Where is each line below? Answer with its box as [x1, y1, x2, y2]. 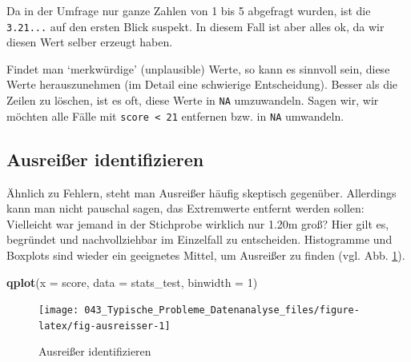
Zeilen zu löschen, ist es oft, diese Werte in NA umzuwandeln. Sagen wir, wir [6, 92, 379, 109]
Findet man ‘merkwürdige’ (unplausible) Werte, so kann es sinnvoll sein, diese [6, 60, 390, 77]
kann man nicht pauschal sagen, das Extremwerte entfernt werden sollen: [6, 200, 365, 217]
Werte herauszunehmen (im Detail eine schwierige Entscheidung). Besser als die [6, 76, 398, 93]
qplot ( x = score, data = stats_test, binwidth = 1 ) [6, 273, 258, 290]
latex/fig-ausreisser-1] [38, 320, 171, 332]
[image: [38, 304, 79, 316]
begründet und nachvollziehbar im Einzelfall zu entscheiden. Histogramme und [6, 231, 393, 248]
